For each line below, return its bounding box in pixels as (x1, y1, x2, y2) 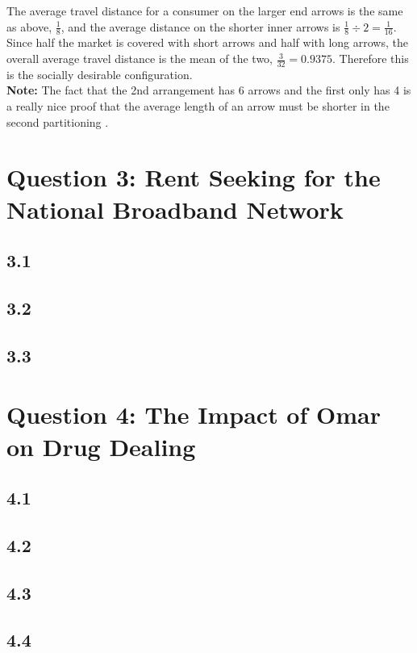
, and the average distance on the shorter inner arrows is (60, 18, 340, 35)
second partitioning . (6, 113, 109, 130)
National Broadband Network (6, 192, 344, 225)
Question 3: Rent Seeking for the (6, 161, 381, 194)
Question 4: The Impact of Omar (6, 398, 381, 431)
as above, (6, 18, 52, 35)
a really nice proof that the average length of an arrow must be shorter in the (6, 98, 390, 115)
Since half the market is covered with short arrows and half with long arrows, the (6, 34, 408, 51)
